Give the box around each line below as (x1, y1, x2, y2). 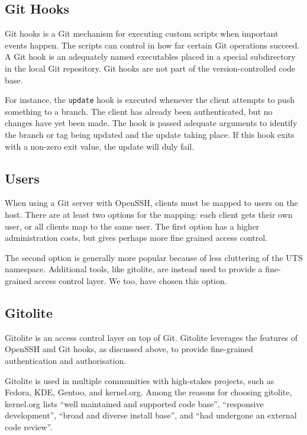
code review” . (5, 420, 53, 433)
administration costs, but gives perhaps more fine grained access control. (5, 231, 268, 244)
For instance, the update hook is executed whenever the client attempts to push (5, 94, 295, 106)
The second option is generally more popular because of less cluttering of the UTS (5, 251, 303, 263)
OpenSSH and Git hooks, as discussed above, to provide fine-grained (5, 343, 253, 355)
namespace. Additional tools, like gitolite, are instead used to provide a (5, 263, 263, 275)
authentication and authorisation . (5, 354, 127, 366)
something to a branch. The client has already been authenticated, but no (5, 105, 273, 117)
